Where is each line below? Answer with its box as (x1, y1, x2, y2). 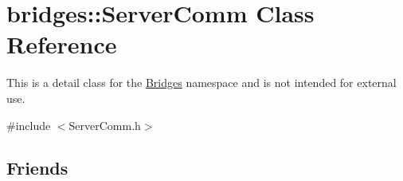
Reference (6, 28, 117, 61)
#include (6, 116, 51, 133)
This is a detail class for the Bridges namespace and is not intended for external (6, 74, 397, 91)
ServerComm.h (68, 116, 141, 133)
